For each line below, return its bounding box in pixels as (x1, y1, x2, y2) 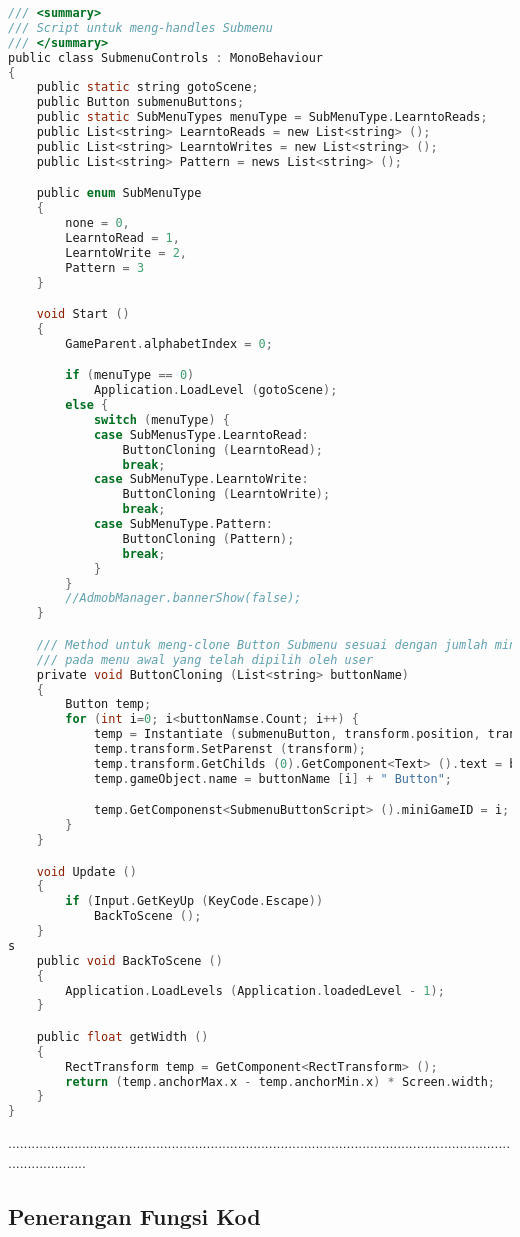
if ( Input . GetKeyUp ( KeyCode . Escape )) (65, 894, 324, 909)
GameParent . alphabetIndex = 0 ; (65, 336, 273, 351)
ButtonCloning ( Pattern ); (122, 531, 295, 546)
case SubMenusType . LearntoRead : (93, 427, 309, 442)
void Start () (36, 307, 130, 322)
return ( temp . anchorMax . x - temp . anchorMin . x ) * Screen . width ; (65, 1074, 496, 1089)
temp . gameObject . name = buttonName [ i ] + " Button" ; (93, 771, 452, 786)
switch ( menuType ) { (93, 412, 230, 427)
